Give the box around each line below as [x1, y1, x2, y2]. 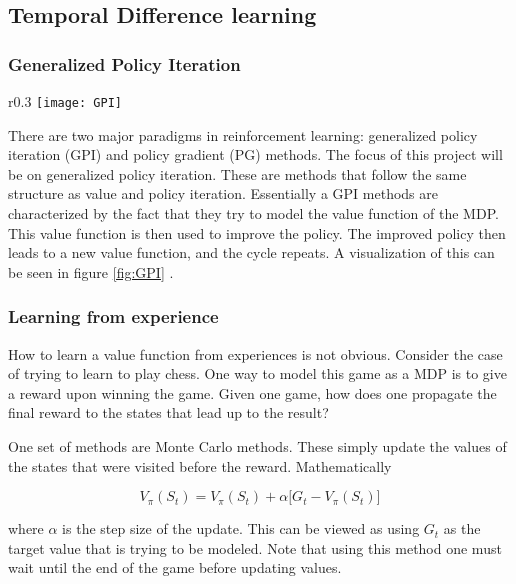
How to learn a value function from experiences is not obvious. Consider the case [8, 343, 503, 364]
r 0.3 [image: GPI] [8, 91, 122, 111]
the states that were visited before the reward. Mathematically [8, 455, 392, 476]
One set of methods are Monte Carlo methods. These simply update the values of [8, 436, 507, 456]
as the [443, 518, 481, 539]
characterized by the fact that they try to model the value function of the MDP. [8, 203, 499, 224]
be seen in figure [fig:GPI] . [8, 261, 174, 282]
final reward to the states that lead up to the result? [8, 402, 329, 423]
